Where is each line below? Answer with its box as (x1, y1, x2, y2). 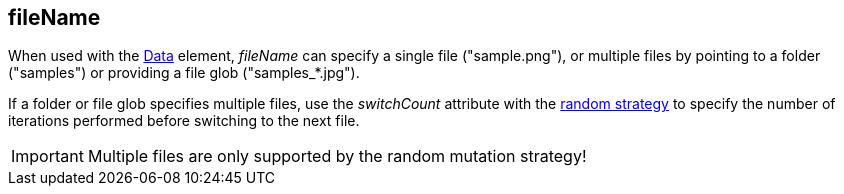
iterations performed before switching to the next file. (8, 112, 360, 130)
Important (11, 146, 84, 167)
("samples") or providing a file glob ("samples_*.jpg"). (8, 64, 360, 82)
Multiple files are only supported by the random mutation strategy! (87, 146, 587, 167)
